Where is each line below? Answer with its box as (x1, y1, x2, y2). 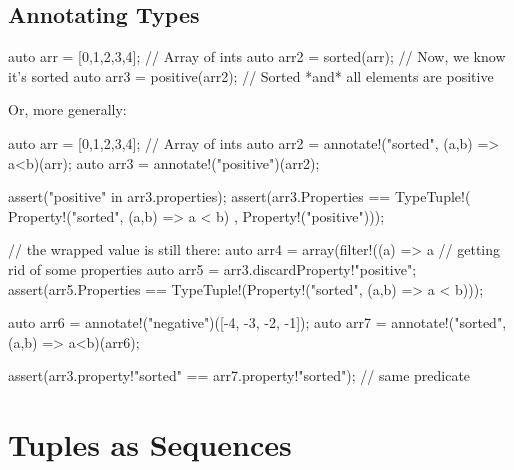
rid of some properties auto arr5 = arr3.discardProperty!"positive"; (8, 258, 417, 279)
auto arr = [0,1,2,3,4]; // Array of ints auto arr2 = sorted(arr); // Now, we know (8, 46, 506, 67)
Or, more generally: (8, 99, 127, 120)
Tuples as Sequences (8, 424, 292, 465)
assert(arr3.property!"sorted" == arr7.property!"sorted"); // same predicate (8, 365, 471, 386)
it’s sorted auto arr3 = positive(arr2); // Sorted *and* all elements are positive (8, 65, 494, 86)
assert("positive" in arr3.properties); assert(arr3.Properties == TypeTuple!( (8, 186, 471, 207)
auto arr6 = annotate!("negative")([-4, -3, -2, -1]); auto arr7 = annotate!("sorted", (8, 312, 507, 333)
